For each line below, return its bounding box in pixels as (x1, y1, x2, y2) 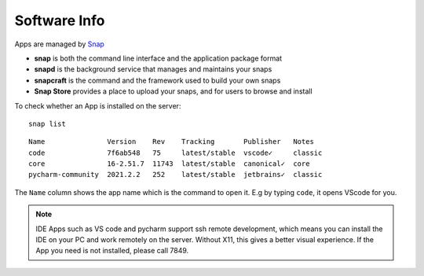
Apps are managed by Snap (14, 39, 105, 49)
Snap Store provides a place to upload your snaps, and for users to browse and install (34, 86, 313, 96)
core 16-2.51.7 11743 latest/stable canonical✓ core (28, 160, 310, 168)
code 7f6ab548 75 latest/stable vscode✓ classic (28, 148, 323, 157)
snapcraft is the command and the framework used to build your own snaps (34, 75, 281, 85)
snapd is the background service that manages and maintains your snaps (34, 64, 272, 74)
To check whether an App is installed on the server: (14, 101, 181, 110)
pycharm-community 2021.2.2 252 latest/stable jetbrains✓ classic (28, 170, 323, 179)
